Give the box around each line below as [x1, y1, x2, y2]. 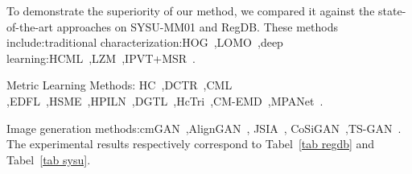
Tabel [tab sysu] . [6, 151, 91, 168]
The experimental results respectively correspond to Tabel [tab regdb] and [6, 135, 375, 152]
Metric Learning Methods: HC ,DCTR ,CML [6, 77, 233, 93]
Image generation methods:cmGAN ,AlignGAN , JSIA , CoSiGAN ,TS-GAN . [6, 119, 402, 136]
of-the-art [6, 18, 53, 35]
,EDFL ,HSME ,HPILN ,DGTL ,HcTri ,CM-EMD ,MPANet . [6, 92, 323, 109]
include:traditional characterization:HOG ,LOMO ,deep [6, 34, 283, 51]
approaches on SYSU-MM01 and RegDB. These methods [56, 18, 338, 35]
